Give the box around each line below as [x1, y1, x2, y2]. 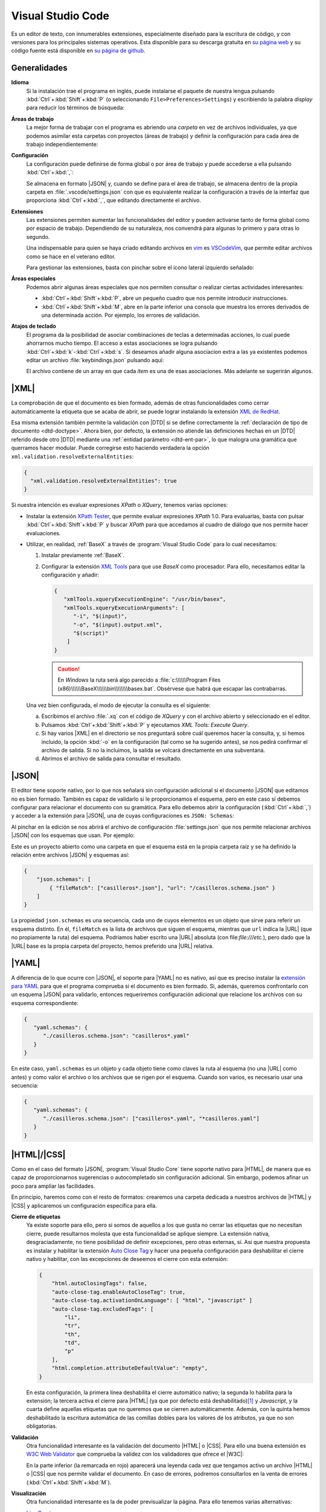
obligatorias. [26, 1422, 57, 1430]
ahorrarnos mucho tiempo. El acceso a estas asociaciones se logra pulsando [26, 339, 217, 347]
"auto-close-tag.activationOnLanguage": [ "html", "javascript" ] [51, 1297, 253, 1304]
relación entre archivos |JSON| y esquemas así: [11, 851, 130, 858]
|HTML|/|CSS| [11, 1149, 66, 1159]
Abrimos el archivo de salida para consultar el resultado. [41, 755, 182, 762]
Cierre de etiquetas [11, 1213, 61, 1220]
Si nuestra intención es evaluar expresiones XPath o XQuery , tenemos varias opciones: [11, 501, 228, 509]
